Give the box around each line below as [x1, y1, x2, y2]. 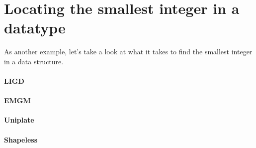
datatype [4, 17, 66, 38]
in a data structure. [4, 56, 64, 66]
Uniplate [4, 115, 34, 125]
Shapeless [4, 134, 38, 145]
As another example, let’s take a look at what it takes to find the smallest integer [4, 46, 253, 57]
